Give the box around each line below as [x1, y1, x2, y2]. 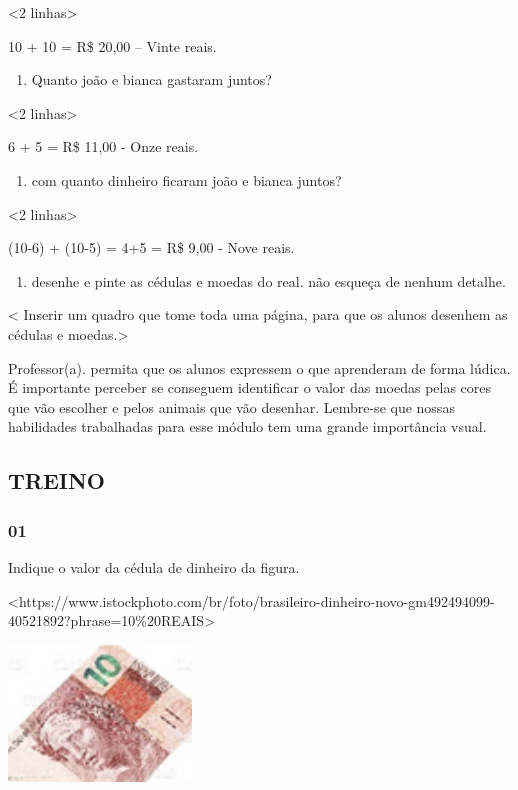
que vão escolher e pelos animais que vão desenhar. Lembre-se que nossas [8, 396, 455, 417]
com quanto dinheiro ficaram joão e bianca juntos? [31, 169, 342, 190]
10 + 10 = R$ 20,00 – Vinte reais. [8, 35, 217, 56]
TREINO [8, 465, 105, 496]
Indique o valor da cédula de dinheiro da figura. [8, 556, 300, 577]
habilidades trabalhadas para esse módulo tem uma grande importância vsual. [8, 416, 487, 437]
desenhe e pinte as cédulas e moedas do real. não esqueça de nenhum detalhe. [31, 270, 506, 291]
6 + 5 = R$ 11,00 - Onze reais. [8, 136, 199, 157]
